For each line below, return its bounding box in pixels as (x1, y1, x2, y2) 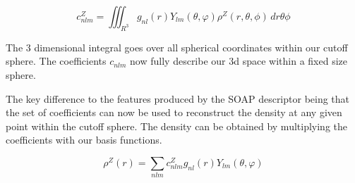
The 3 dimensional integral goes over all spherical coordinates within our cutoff (6, 39, 348, 54)
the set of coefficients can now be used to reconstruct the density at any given (6, 105, 342, 120)
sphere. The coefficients (6, 53, 107, 68)
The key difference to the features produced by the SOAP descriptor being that (6, 91, 350, 106)
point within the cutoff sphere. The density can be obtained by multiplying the (6, 118, 348, 133)
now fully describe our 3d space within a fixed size (130, 53, 347, 68)
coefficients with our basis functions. (6, 132, 162, 147)
